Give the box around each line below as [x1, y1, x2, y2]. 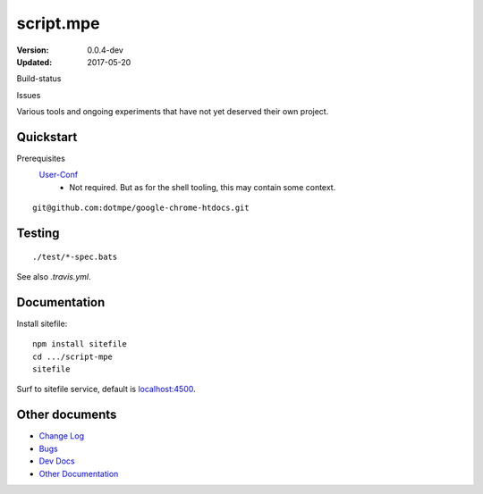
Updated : [16, 56, 53, 67]
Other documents [16, 407, 117, 423]
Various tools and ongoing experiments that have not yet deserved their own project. [16, 106, 329, 117]
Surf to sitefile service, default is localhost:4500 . [16, 384, 196, 395]
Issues [16, 89, 41, 100]
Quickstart [16, 130, 78, 145]
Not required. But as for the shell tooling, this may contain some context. [69, 181, 336, 192]
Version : [16, 45, 49, 55]
